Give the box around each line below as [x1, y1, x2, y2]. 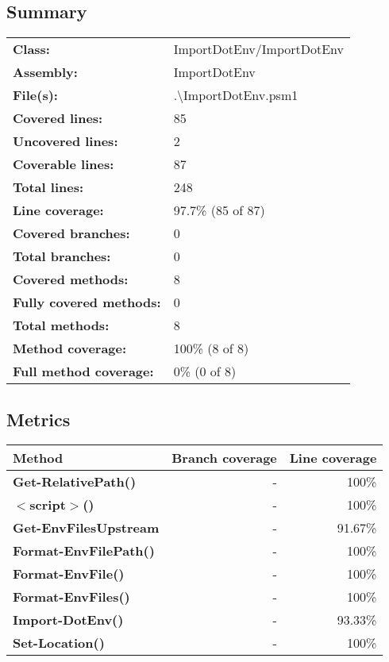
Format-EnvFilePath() [13, 541, 155, 560]
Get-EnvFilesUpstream [13, 518, 160, 537]
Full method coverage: [13, 362, 154, 381]
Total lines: [13, 178, 84, 197]
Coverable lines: [13, 155, 114, 174]
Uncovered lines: [13, 132, 118, 151]
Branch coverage [171, 448, 277, 468]
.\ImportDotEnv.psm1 [173, 86, 298, 105]
